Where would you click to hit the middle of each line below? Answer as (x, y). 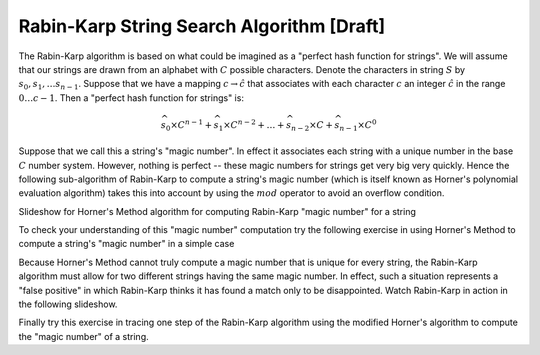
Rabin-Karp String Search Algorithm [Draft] (202, 26)
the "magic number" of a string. (83, 336)
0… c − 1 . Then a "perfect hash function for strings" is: (131, 97)
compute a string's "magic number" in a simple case (126, 244)
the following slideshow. (68, 304)
